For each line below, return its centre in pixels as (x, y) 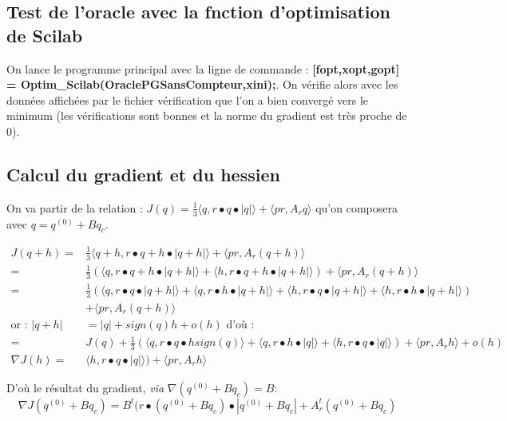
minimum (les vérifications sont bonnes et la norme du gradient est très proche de (207, 115)
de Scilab (45, 35)
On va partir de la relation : (75, 207)
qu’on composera (356, 207)
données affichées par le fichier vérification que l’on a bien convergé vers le (188, 99)
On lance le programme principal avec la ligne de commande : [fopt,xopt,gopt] (203, 68)
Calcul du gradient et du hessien (143, 174)
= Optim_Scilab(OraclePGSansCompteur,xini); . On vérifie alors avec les (202, 84)
